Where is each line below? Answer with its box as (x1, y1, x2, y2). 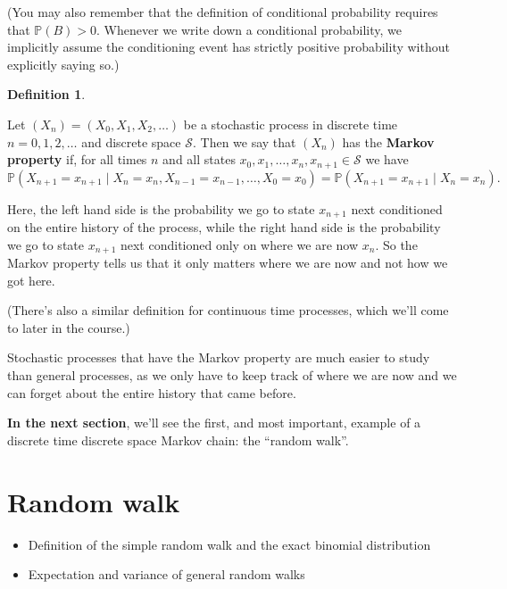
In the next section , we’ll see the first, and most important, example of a (7, 413, 421, 432)
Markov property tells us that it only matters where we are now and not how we (7, 253, 448, 272)
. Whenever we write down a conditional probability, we (96, 20, 403, 38)
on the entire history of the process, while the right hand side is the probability (7, 218, 441, 236)
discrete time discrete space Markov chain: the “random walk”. (7, 430, 349, 449)
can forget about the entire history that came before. (7, 383, 296, 402)
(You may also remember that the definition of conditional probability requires (7, 3, 438, 21)
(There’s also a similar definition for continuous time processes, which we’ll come (7, 301, 449, 319)
